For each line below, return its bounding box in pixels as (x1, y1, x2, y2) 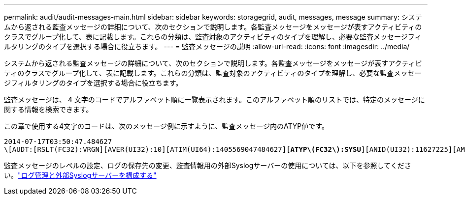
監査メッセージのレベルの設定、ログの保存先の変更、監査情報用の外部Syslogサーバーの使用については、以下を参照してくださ (4, 161, 411, 170)
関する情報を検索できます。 (4, 105, 93, 114)
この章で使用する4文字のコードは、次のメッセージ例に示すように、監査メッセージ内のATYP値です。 (4, 122, 329, 130)
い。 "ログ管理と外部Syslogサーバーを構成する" (4, 171, 157, 179)
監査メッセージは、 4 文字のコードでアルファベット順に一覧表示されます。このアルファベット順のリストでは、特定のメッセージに (4, 95, 425, 104)
